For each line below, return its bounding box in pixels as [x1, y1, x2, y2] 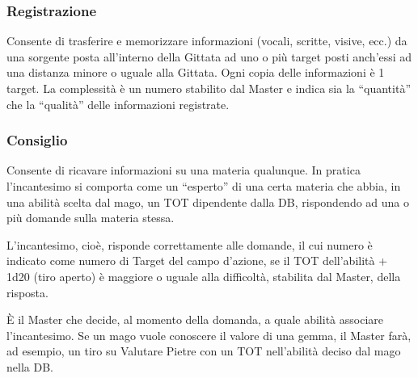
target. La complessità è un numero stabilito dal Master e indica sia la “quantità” [6, 80, 412, 96]
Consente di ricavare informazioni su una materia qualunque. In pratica [6, 162, 361, 178]
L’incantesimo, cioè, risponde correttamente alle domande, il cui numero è [6, 236, 373, 253]
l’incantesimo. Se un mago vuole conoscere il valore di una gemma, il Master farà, [6, 326, 412, 343]
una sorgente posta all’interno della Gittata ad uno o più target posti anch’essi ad [6, 48, 412, 65]
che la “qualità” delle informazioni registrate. [6, 95, 230, 112]
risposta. [6, 283, 49, 300]
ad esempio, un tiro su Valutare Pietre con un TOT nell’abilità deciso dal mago [6, 342, 401, 359]
